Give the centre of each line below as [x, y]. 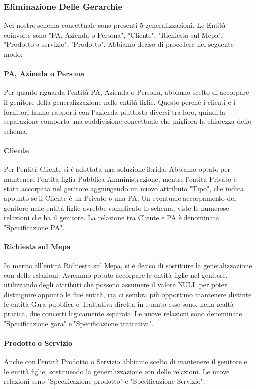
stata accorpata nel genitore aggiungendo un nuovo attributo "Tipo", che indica [124, 188]
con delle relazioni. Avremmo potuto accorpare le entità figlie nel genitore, [116, 275]
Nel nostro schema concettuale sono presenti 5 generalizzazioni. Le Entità [115, 25]
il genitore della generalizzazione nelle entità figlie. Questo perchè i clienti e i [120, 101]
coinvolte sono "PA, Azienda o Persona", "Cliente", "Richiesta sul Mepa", [113, 34]
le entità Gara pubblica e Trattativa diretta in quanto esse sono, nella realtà [119, 304]
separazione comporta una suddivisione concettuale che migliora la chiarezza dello [128, 121]
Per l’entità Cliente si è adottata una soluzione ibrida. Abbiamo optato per [117, 169]
